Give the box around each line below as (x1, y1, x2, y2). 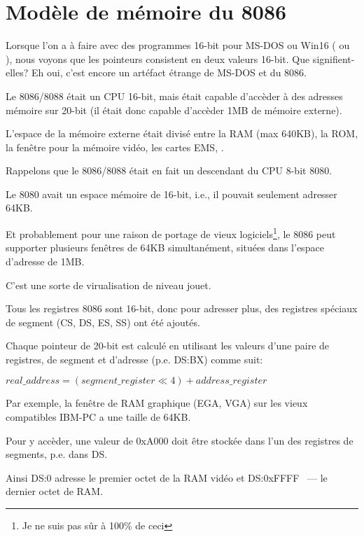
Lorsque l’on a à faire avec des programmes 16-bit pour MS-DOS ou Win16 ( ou (6, 38, 350, 53)
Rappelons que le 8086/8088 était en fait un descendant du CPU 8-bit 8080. (6, 163, 332, 178)
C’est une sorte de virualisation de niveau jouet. (6, 277, 211, 292)
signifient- (312, 51, 355, 66)
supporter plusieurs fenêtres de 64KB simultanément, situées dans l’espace (6, 240, 324, 255)
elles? (6, 65, 29, 80)
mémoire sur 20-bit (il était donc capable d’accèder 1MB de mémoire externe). (6, 102, 342, 117)
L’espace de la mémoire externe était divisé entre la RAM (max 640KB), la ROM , (6, 126, 358, 141)
